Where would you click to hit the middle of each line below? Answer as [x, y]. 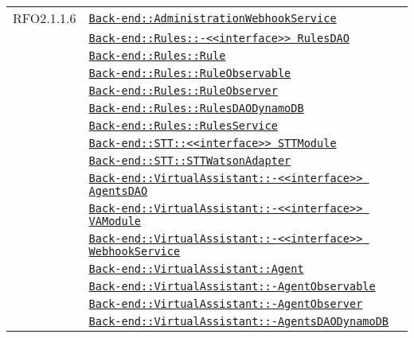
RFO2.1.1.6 [45, 18]
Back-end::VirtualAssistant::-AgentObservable [232, 286]
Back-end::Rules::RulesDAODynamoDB [196, 108]
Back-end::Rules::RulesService [183, 126]
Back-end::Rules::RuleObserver [183, 91]
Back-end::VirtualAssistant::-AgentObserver [226, 304]
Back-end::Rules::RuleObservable [190, 73]
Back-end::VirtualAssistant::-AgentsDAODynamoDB [239, 321]
